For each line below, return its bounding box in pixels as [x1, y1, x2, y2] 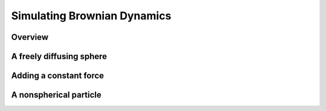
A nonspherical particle [11, 90, 102, 100]
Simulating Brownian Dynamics [11, 9, 171, 22]
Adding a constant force [11, 71, 104, 81]
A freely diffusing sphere [11, 51, 107, 62]
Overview [11, 32, 49, 42]
